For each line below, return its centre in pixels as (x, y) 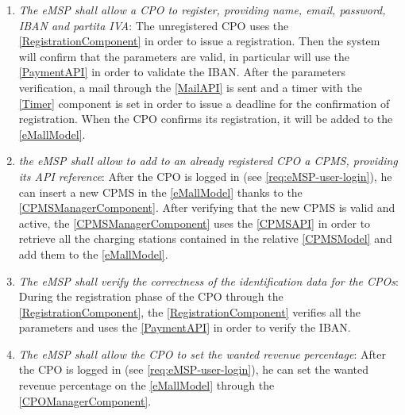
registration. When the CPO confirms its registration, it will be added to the (206, 119)
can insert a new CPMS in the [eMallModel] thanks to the (160, 192)
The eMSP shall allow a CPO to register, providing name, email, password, (202, 10)
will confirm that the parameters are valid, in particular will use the (184, 56)
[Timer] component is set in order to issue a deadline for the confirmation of (204, 103)
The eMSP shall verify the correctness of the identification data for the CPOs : (208, 281)
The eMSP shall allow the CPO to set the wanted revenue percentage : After (202, 354)
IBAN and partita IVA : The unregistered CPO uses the (154, 25)
